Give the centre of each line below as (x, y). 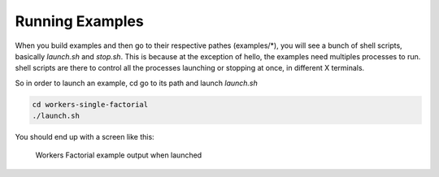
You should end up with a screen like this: (85, 137)
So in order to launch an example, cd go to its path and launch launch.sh (136, 83)
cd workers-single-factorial (90, 104)
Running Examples (79, 21)
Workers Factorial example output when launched (119, 155)
